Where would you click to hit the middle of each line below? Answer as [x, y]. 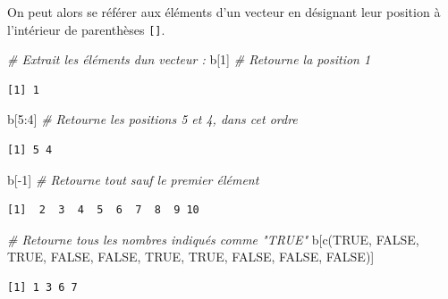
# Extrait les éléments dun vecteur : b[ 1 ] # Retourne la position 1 [189, 59]
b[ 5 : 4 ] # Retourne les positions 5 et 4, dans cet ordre [152, 119]
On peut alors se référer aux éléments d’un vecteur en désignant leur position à [224, 12]
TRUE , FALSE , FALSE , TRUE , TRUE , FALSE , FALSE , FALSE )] [191, 257]
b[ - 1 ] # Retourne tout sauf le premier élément [133, 179]
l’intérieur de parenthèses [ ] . [86, 29]
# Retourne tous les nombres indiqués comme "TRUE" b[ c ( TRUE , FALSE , [213, 239]
